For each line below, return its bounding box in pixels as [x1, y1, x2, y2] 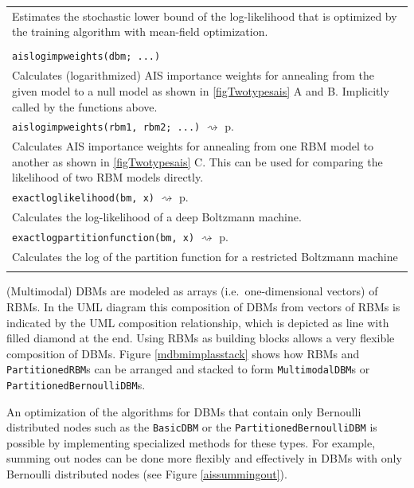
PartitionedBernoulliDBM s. [6, 376, 146, 392]
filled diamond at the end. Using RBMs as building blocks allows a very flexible [6, 330, 395, 346]
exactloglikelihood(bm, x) [12, 193, 154, 205]
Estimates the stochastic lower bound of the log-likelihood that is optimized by [12, 7, 397, 24]
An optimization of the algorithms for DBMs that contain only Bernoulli [6, 403, 361, 420]
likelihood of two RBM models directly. [12, 169, 204, 185]
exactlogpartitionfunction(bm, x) [12, 232, 195, 244]
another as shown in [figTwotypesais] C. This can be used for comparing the [12, 153, 383, 170]
